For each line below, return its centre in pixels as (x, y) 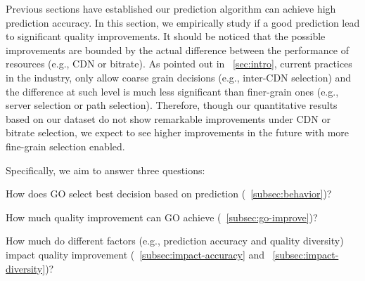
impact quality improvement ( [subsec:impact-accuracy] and (135, 254)
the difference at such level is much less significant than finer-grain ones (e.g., (172, 91)
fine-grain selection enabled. (65, 146)
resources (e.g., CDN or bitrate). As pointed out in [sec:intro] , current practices (179, 64)
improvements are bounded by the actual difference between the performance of (177, 50)
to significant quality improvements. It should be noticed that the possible (166, 36)
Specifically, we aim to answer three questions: (105, 170)
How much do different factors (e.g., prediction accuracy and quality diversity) (175, 241)
